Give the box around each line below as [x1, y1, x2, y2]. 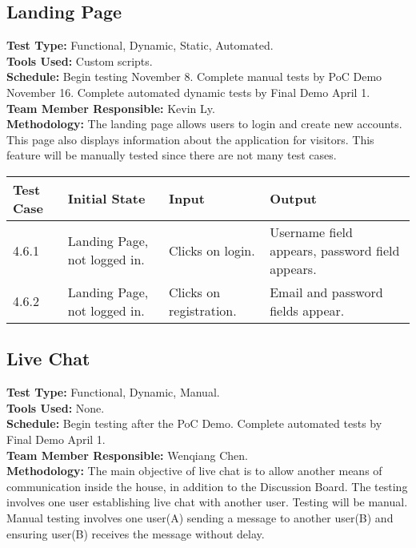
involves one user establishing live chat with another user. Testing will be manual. [6, 494, 408, 510]
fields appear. [270, 300, 345, 320]
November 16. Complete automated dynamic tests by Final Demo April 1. [6, 83, 370, 100]
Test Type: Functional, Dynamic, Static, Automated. [6, 37, 274, 54]
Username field [270, 222, 353, 241]
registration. [169, 300, 237, 320]
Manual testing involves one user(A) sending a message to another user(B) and [6, 509, 394, 526]
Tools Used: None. [6, 399, 105, 416]
